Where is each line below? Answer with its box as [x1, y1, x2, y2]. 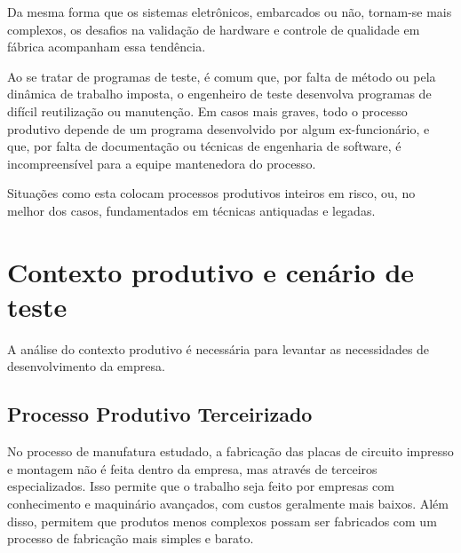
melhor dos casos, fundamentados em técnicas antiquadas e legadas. [7, 201, 376, 219]
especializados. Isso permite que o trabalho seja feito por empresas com [7, 477, 394, 495]
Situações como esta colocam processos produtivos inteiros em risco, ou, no [7, 184, 416, 202]
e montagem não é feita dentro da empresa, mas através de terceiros [7, 459, 378, 478]
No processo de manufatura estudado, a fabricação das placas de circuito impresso [7, 442, 454, 461]
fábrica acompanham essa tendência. [7, 37, 206, 56]
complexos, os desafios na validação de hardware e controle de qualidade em [7, 20, 420, 38]
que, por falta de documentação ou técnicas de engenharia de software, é [7, 137, 401, 155]
